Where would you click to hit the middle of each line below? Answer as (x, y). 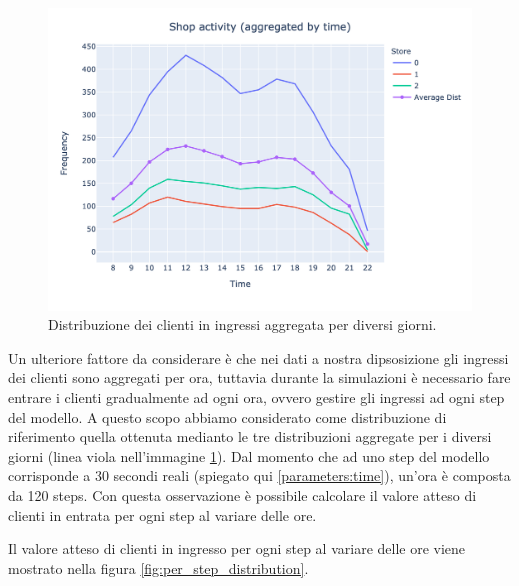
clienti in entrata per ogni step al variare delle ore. (162, 514)
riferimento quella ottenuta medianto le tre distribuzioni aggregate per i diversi (250, 436)
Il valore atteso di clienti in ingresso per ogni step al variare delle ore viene (237, 548)
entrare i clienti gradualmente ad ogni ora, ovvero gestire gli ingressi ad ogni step (256, 397)
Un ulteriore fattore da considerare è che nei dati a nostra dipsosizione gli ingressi (258, 357)
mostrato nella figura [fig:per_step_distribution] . (158, 567)
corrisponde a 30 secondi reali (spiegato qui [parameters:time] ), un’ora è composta (259, 475)
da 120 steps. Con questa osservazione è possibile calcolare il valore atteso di (242, 495)
